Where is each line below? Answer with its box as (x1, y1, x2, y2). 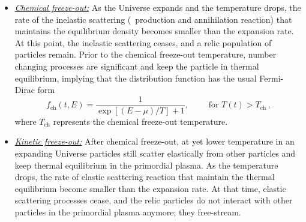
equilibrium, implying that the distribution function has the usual (14, 71, 257, 84)
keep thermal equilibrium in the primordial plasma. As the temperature (14, 158, 278, 171)
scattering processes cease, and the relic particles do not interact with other (14, 194, 293, 206)
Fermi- (259, 71, 284, 84)
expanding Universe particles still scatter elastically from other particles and (14, 147, 296, 159)
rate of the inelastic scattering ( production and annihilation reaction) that (14, 13, 292, 25)
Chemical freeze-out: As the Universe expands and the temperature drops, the (14, 1, 301, 13)
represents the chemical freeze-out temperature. (53, 115, 228, 127)
